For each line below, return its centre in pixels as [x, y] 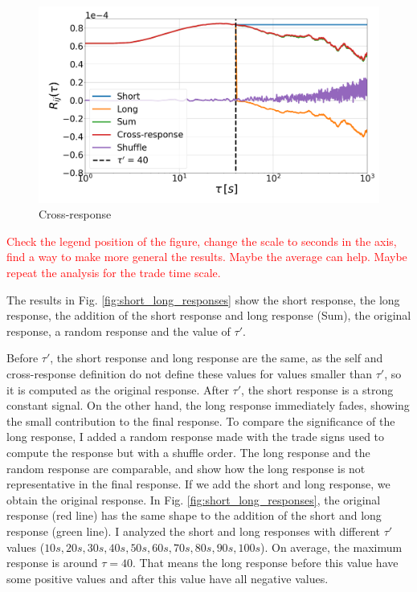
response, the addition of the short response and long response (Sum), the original [209, 315]
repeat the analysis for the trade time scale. [114, 273]
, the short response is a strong [317, 389]
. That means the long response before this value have [265, 563]
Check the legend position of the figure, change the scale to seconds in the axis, [202, 241]
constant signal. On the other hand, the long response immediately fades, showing [208, 405]
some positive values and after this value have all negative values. [168, 578]
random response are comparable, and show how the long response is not [186, 468]
